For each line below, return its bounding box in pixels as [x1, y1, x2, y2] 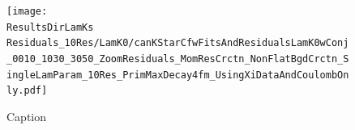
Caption [6, 107, 47, 124]
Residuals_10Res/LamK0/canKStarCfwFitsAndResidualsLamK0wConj [6, 37, 349, 49]
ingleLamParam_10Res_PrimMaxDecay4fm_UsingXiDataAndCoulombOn [6, 69, 349, 81]
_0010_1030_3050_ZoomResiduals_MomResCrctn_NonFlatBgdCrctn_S [6, 52, 349, 65]
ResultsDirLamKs [6, 21, 94, 33]
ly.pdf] [6, 85, 48, 97]
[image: [6, 6, 48, 17]
